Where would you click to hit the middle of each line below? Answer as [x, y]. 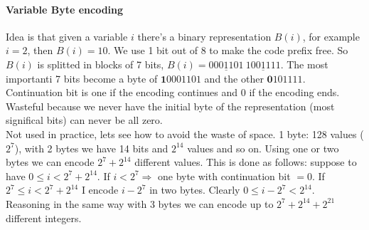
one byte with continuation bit [224, 176]
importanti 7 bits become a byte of [82, 78]
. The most [304, 64]
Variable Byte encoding [65, 9]
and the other [234, 78]
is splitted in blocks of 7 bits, [101, 64]
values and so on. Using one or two [263, 148]
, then [40, 50]
